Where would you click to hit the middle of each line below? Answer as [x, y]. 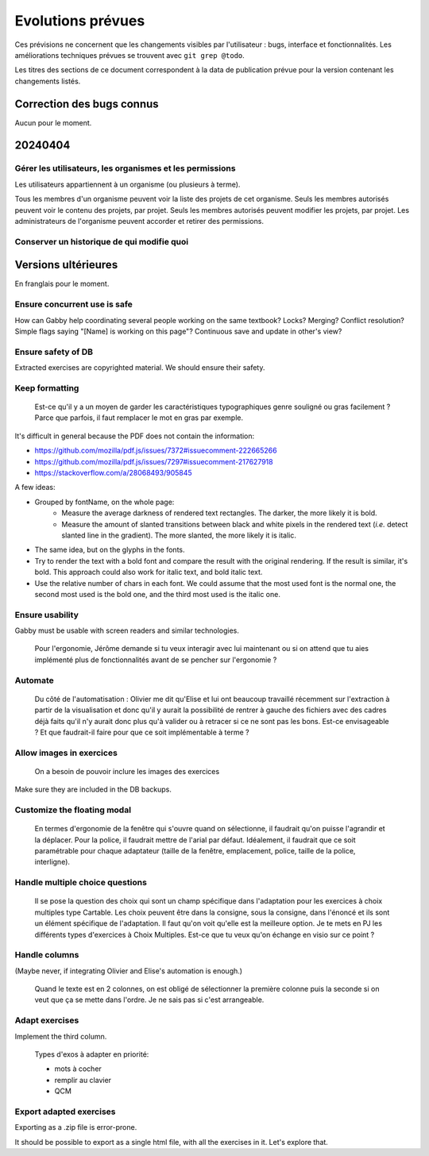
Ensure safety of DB [54, 352]
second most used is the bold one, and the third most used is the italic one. [158, 594]
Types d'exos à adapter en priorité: [92, 1054]
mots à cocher [78, 1069]
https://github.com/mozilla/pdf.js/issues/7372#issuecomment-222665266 [156, 451]
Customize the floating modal [73, 810]
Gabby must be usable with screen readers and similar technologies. [127, 630]
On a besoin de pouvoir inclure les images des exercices [127, 771]
